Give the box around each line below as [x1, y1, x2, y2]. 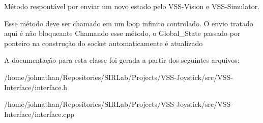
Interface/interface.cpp [4, 108, 75, 119]
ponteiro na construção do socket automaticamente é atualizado [4, 37, 203, 48]
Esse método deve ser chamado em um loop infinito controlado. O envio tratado [4, 18, 253, 28]
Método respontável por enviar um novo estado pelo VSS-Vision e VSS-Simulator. [4, 1, 260, 11]
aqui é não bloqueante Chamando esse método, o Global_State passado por [4, 28, 241, 38]
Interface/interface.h [4, 81, 68, 92]
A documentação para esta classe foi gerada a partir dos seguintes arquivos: [4, 55, 240, 65]
